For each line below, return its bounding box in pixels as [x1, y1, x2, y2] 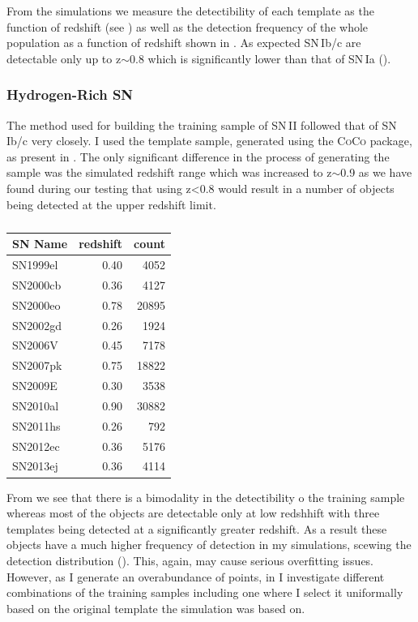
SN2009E [12, 377, 58, 394]
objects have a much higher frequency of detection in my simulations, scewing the [6, 536, 412, 553]
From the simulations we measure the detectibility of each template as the [6, 2, 374, 19]
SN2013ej [12, 457, 58, 474]
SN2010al [12, 397, 59, 414]
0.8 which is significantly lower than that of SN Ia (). [130, 49, 391, 66]
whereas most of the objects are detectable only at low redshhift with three [6, 504, 380, 521]
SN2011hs [12, 417, 61, 434]
